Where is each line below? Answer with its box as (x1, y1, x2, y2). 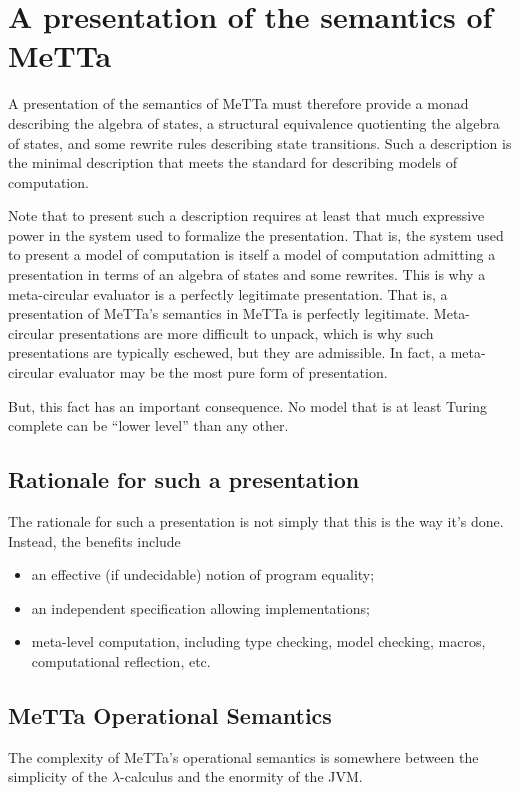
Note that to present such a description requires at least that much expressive (8, 205, 485, 226)
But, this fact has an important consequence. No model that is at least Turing (8, 395, 487, 416)
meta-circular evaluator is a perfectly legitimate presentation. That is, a (8, 283, 448, 304)
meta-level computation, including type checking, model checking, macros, (31, 631, 486, 652)
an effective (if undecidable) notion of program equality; (31, 564, 375, 585)
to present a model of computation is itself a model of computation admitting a (8, 244, 496, 265)
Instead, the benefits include (8, 530, 181, 551)
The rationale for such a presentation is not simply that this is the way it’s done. (8, 511, 504, 532)
